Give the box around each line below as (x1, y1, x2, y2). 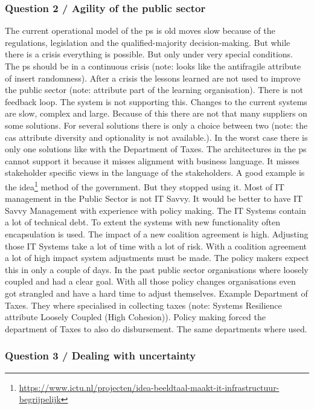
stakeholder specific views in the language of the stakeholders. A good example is (5, 166, 305, 179)
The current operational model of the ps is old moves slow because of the (5, 24, 275, 37)
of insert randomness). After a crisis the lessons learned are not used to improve (5, 71, 301, 84)
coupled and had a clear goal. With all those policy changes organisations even (5, 275, 296, 288)
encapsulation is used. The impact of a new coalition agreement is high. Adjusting (5, 227, 309, 240)
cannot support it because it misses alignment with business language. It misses (5, 154, 300, 167)
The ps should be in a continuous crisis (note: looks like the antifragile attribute (5, 60, 301, 72)
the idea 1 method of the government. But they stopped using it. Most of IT (5, 178, 284, 193)
